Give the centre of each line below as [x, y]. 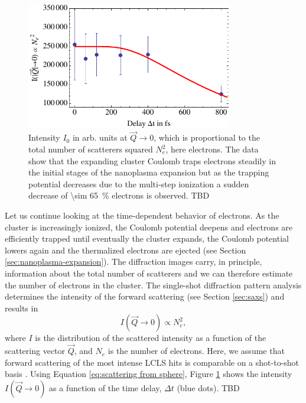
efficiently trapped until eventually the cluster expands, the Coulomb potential [147, 238]
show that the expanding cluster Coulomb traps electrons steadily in [152, 160]
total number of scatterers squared [91, 149]
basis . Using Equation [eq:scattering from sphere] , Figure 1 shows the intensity [149, 374]
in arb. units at [100, 137]
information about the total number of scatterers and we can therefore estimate [149, 273]
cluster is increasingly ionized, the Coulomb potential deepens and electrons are [149, 227]
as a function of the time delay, [105, 387]
